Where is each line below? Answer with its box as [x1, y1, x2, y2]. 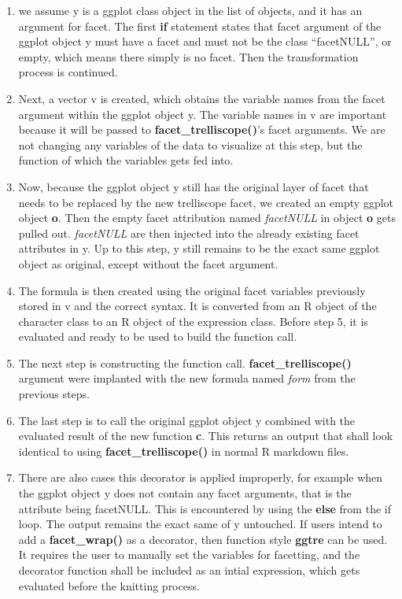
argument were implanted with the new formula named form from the [18, 370, 356, 386]
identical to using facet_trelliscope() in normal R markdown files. [18, 442, 349, 459]
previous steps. [18, 386, 90, 402]
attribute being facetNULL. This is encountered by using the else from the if [18, 500, 391, 516]
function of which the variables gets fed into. [18, 152, 234, 168]
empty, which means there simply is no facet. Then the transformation [18, 48, 359, 65]
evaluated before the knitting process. [18, 577, 200, 593]
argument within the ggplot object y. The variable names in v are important [18, 105, 387, 122]
